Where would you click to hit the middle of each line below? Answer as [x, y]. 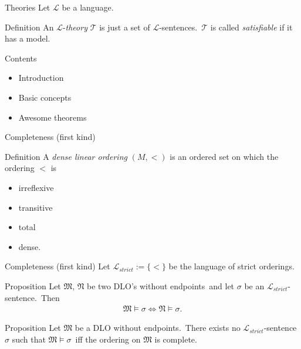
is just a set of [125, 27]
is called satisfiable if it [251, 27]
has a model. [28, 38]
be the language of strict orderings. [231, 266]
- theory [75, 27]
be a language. [88, 7]
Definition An [29, 27]
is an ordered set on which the [224, 156]
